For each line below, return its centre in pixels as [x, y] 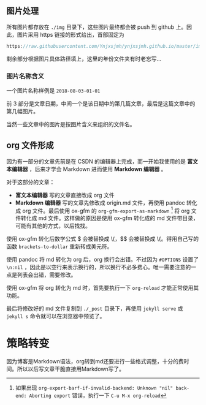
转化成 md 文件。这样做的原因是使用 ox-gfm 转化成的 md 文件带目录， [109, 218]
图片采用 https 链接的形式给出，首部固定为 [71, 34]
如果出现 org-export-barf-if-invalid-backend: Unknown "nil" [94, 388]
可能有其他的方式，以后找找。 [53, 226]
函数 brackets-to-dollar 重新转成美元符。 [59, 246]
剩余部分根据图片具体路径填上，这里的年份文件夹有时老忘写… [84, 59]
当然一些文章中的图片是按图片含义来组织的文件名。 [71, 124]
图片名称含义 [25, 76]
